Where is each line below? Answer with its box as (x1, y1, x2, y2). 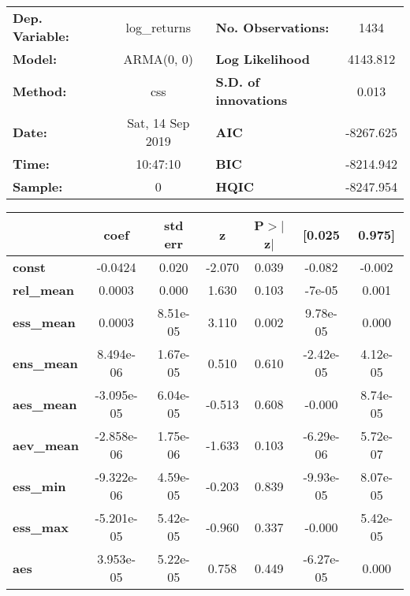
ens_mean (13, 353, 78, 372)
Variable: (13, 27, 69, 45)
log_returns (125, 17, 191, 36)
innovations (215, 91, 288, 109)
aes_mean (13, 394, 77, 413)
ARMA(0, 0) (123, 50, 194, 68)
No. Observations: (215, 17, 330, 36)
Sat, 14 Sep (127, 114, 190, 132)
